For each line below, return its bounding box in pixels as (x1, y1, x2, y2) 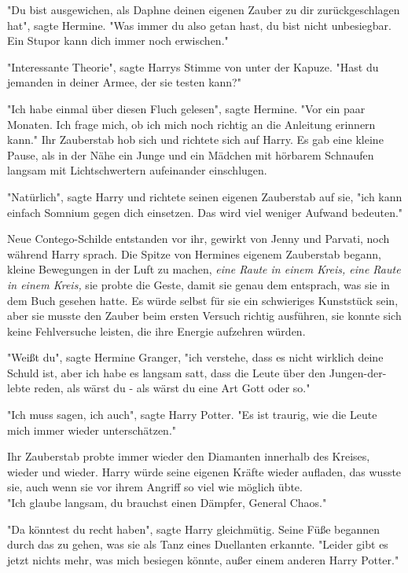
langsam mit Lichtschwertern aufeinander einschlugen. (7, 162, 267, 178)
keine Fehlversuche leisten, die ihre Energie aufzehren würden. (7, 322, 306, 339)
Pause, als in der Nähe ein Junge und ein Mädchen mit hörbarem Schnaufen (7, 146, 374, 163)
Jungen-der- (329, 364, 387, 380)
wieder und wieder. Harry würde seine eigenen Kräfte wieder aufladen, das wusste (7, 463, 402, 479)
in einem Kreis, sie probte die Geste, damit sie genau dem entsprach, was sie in (7, 276, 390, 292)
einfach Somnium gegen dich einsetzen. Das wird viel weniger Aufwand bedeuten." (7, 204, 403, 220)
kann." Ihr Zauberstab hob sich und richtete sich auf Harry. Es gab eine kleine (7, 131, 384, 148)
